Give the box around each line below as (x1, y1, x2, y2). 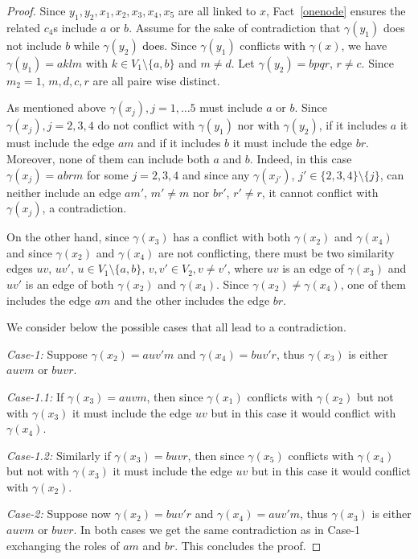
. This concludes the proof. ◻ (174, 536, 322, 553)
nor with (237, 117, 280, 134)
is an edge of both (25, 275, 114, 292)
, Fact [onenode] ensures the (265, 2, 406, 18)
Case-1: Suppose (6, 345, 88, 362)
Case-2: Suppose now (6, 505, 111, 522)
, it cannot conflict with (261, 183, 379, 200)
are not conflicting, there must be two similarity (158, 244, 395, 261)
